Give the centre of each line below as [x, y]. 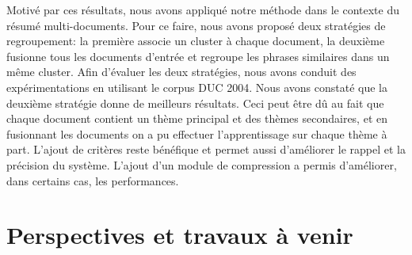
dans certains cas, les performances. [93, 180]
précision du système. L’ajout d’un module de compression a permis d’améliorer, [202, 164]
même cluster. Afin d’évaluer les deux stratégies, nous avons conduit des [181, 72]
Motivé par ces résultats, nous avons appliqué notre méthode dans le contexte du [203, 10]
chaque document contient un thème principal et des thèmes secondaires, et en [197, 118]
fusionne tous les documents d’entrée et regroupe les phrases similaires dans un [198, 56]
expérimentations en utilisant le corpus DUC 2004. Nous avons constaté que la [197, 87]
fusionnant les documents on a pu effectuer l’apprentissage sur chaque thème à [197, 133]
